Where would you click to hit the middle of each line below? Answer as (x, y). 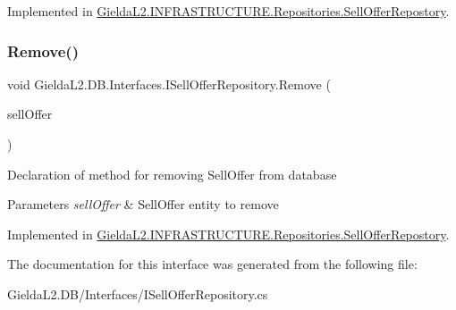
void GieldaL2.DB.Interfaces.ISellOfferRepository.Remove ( (169, 84)
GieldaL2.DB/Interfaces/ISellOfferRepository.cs (138, 293)
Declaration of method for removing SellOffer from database (172, 174)
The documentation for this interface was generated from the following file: (212, 264)
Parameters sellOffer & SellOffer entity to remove (143, 204)
